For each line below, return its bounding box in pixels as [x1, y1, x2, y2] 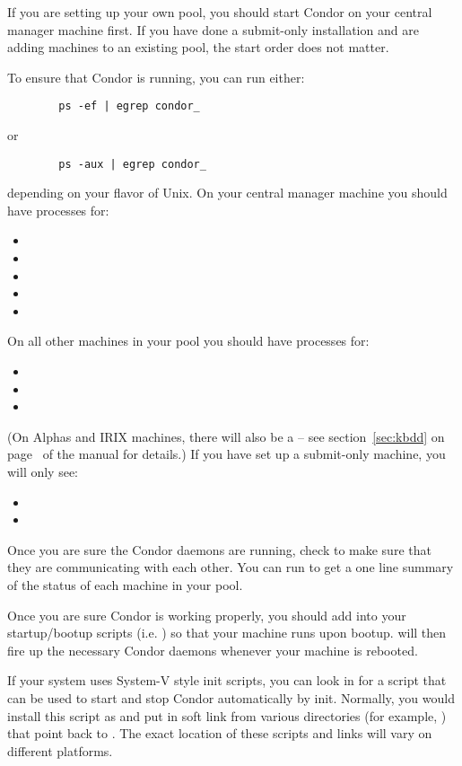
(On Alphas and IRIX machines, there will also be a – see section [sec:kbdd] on [7, 427, 445, 445]
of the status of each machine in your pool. [7, 575, 243, 594]
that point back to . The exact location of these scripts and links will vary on [7, 724, 432, 743]
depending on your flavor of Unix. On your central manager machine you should [7, 183, 448, 202]
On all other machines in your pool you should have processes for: [7, 331, 370, 350]
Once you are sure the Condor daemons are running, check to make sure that [7, 540, 431, 559]
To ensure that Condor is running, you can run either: [7, 67, 305, 86]
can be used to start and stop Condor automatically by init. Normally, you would [7, 688, 455, 707]
